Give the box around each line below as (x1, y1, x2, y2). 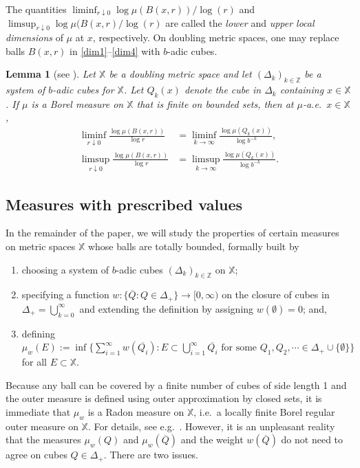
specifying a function (21, 287, 109, 302)
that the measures (6, 432, 81, 447)
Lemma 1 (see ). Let (6, 67, 96, 81)
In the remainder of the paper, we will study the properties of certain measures (6, 225, 339, 240)
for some (221, 343, 257, 353)
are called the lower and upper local (165, 15, 315, 30)
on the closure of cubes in (222, 287, 330, 302)
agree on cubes (6, 447, 67, 462)
